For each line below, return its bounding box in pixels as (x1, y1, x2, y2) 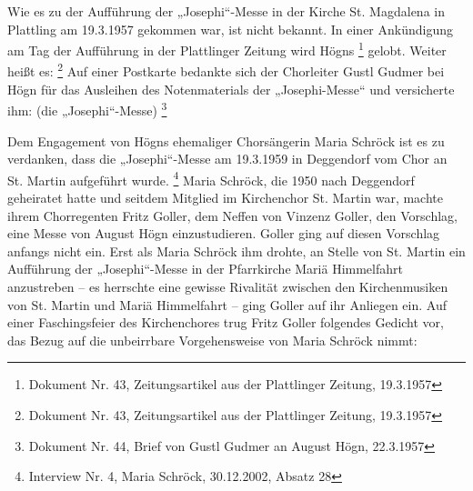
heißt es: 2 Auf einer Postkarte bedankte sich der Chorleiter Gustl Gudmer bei (7, 59, 445, 81)
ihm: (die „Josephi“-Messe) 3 (7, 98, 167, 119)
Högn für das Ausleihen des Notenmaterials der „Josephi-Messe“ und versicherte (7, 79, 455, 98)
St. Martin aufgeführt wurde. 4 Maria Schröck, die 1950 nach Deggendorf (7, 167, 415, 189)
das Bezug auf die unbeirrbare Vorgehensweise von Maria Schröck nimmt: (7, 330, 418, 349)
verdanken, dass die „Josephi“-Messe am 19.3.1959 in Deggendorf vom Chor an (7, 149, 448, 168)
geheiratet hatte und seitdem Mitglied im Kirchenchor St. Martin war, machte (7, 187, 443, 206)
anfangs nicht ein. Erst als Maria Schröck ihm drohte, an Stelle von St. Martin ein (7, 241, 466, 260)
